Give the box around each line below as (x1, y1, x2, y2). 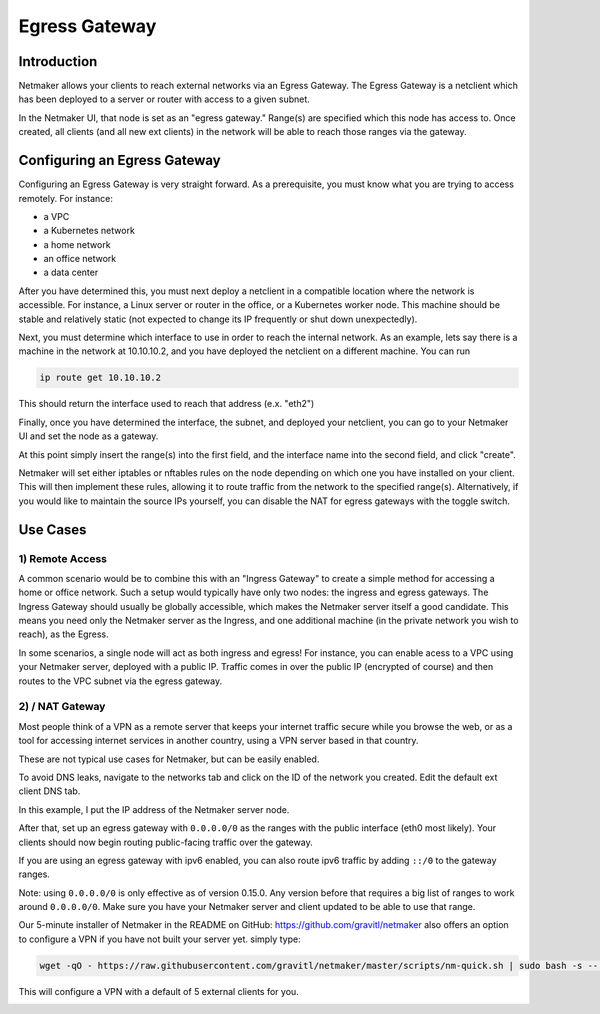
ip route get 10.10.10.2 (39, 372, 162, 384)
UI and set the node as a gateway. (18, 430, 159, 442)
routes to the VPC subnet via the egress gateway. (18, 675, 223, 687)
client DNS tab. (18, 785, 81, 797)
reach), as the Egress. (18, 628, 109, 640)
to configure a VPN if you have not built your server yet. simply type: (18, 933, 301, 945)
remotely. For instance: (18, 192, 114, 204)
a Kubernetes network (43, 225, 135, 237)
